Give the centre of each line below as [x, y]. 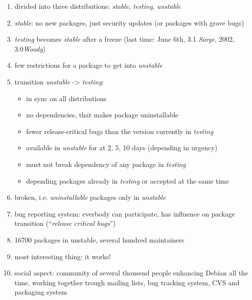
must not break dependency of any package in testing [106, 164]
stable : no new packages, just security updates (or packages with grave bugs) [129, 22]
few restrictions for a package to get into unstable [88, 65]
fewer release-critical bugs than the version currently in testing [120, 131]
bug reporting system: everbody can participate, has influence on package [125, 213]
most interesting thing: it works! [63, 256]
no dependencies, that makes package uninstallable [102, 115]
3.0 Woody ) [30, 48]
